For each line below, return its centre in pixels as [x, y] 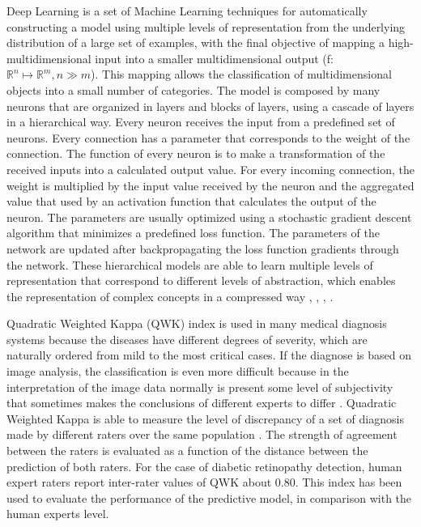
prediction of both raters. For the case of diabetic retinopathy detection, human [204, 466]
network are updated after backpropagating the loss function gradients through [203, 248]
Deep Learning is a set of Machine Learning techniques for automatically [187, 11]
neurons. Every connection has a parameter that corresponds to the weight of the [208, 137]
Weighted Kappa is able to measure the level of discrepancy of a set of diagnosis [205, 418]
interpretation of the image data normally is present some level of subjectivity [200, 387]
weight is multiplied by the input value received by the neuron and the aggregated [210, 185]
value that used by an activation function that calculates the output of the [191, 201]
